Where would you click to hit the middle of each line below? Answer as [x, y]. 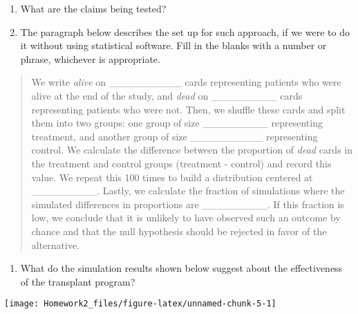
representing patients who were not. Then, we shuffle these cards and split [188, 109]
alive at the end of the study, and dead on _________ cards [167, 95]
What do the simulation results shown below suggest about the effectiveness [181, 268]
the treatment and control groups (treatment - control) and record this [181, 163]
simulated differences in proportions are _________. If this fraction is [188, 204]
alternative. [56, 244]
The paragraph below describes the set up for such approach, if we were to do [185, 31]
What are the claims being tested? [93, 8]
